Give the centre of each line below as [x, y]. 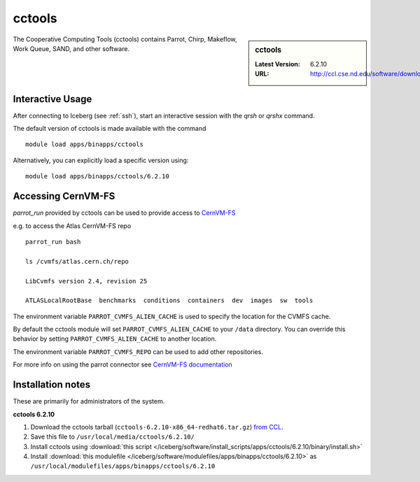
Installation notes [52, 385]
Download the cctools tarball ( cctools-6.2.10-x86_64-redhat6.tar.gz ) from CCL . [157, 427]
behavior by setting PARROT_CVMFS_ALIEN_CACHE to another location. [115, 339]
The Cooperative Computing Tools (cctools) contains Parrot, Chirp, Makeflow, [125, 39]
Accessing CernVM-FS [64, 196]
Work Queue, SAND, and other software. [71, 48]
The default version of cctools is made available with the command [110, 129]
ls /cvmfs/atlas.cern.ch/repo [77, 261]
